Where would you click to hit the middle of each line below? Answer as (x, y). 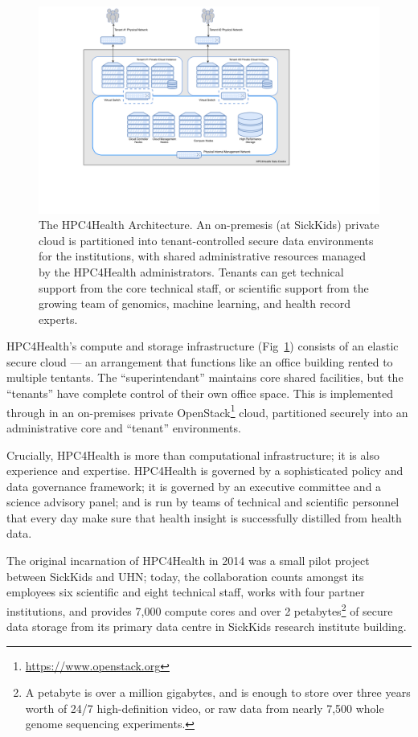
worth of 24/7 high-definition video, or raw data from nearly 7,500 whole (205, 708)
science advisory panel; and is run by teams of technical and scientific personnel (203, 502)
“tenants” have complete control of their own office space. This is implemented (200, 393)
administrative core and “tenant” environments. (124, 427)
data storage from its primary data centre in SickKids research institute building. (207, 626)
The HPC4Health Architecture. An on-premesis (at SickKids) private (209, 225)
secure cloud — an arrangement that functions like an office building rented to (200, 361)
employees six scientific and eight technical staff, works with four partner (186, 592)
